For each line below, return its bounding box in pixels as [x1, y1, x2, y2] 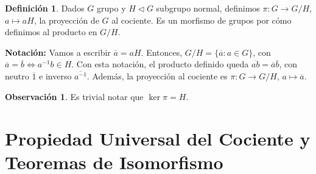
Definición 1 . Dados [5, 2, 85, 14]
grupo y [97, 2, 126, 14]
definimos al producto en [5, 25, 97, 38]
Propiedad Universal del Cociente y [5, 125, 311, 150]
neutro [5, 70, 29, 82]
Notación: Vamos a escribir [5, 45, 111, 58]
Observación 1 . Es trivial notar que [5, 90, 144, 102]
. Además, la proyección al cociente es [86, 70, 228, 82]
